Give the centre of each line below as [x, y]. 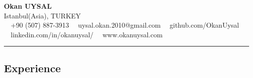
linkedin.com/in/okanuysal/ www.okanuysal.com [87, 34]
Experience [32, 68]
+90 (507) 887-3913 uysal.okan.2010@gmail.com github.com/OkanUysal [125, 25]
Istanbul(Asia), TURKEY [43, 15]
